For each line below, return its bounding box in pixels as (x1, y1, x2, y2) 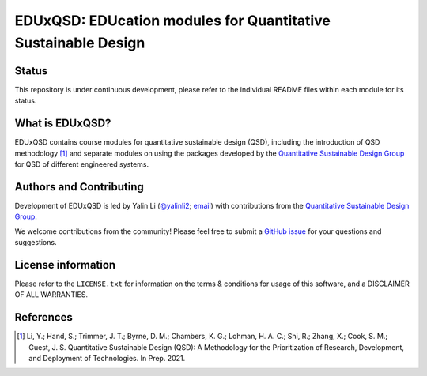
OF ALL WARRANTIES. (14, 290, 89, 299)
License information (14, 258, 116, 272)
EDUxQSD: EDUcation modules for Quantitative (14, 12, 331, 29)
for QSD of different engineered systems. (14, 159, 149, 169)
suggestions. (14, 238, 57, 247)
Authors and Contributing (14, 180, 144, 194)
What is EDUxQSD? (14, 117, 111, 130)
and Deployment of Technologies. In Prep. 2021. (28, 354, 186, 363)
